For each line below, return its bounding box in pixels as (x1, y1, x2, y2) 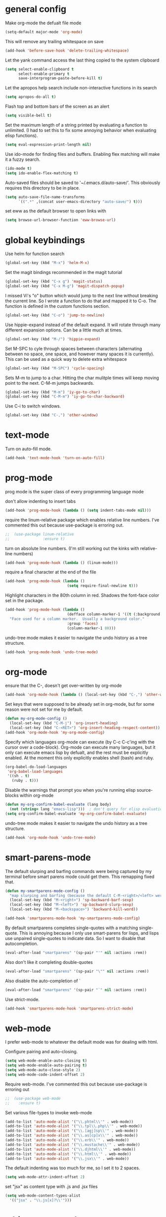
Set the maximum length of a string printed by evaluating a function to (5, 122, 148, 128)
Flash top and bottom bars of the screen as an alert (5, 103, 110, 110)
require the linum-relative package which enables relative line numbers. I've (5, 517, 160, 523)
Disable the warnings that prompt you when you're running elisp (5, 787, 136, 793)
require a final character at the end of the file (5, 569, 96, 575)
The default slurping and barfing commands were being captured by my (5, 868, 152, 874)
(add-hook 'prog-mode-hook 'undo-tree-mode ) (5, 649, 98, 655)
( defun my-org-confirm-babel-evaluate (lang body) (5, 802, 112, 807)
